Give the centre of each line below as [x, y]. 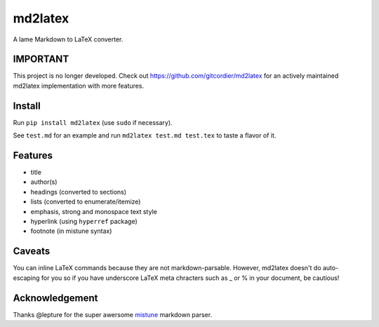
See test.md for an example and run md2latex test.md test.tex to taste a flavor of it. [145, 135]
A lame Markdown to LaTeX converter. [68, 39]
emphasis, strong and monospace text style [94, 211]
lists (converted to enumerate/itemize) [86, 202]
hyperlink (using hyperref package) [84, 221]
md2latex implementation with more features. [78, 86]
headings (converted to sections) [78, 192]
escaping [26, 278]
